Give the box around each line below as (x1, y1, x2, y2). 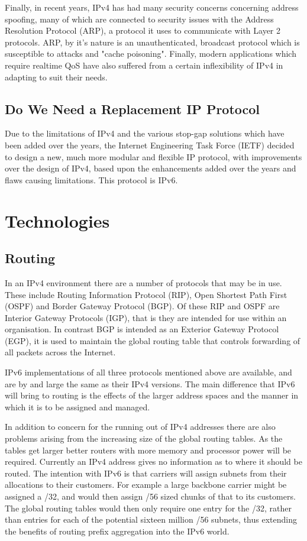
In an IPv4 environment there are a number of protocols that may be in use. (5, 276, 282, 289)
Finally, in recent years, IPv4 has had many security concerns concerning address (5, 1, 299, 13)
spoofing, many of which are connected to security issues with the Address (5, 12, 274, 25)
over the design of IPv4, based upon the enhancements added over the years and (5, 162, 296, 174)
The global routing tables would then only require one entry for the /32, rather (5, 501, 292, 514)
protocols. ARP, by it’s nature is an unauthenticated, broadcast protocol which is (5, 35, 300, 48)
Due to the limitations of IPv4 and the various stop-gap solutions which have (5, 127, 285, 140)
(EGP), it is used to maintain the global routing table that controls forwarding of (5, 334, 300, 346)
